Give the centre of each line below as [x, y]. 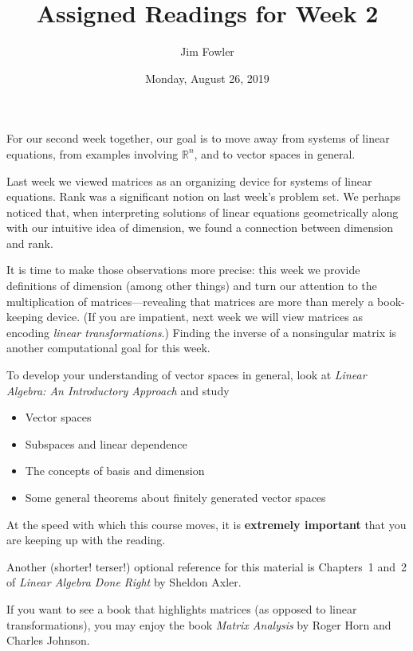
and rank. [30, 243]
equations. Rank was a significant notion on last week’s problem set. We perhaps [204, 196]
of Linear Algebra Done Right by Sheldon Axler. [124, 582]
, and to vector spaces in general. [275, 153]
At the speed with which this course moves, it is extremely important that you [206, 524]
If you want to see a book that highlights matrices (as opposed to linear [182, 608]
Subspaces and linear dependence [106, 443]
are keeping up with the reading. [86, 540]
